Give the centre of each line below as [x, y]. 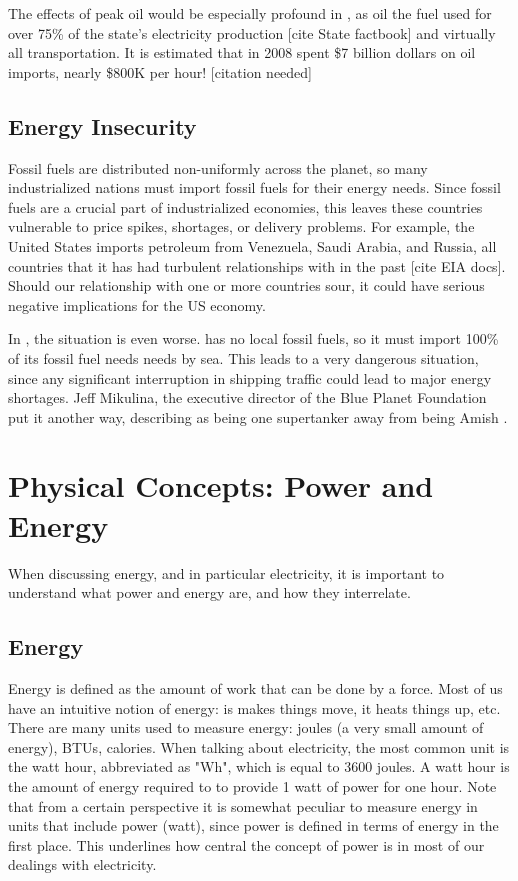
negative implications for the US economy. [137, 304]
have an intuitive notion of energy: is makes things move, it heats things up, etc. [254, 707]
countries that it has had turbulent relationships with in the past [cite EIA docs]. [257, 265]
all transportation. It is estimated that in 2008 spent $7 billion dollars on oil [242, 52]
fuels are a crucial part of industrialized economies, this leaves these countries [245, 206]
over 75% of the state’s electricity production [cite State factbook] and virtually [252, 32]
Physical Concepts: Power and [221, 485]
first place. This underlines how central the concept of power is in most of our [246, 844]
